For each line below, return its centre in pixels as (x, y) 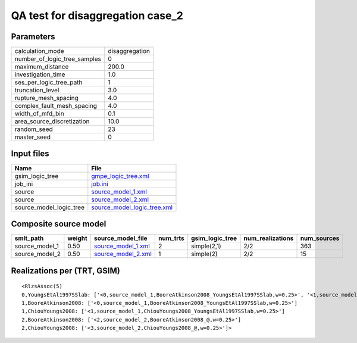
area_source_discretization (52, 121)
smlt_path (29, 238)
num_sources (320, 238)
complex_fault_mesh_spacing (56, 106)
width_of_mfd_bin (40, 114)
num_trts (171, 238)
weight (77, 238)
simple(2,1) (206, 246)
